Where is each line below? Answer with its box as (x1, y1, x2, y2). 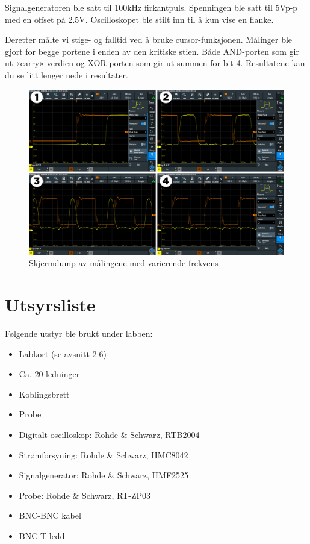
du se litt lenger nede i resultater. (5, 68, 128, 81)
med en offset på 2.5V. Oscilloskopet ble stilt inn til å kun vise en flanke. (5, 13, 274, 25)
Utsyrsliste (5, 292, 96, 317)
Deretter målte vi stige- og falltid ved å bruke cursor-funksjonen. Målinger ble (5, 33, 293, 46)
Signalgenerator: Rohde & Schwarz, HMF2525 (19, 469, 189, 481)
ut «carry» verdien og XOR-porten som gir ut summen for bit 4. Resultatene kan (5, 57, 305, 69)
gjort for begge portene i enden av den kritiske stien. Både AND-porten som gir (5, 45, 299, 57)
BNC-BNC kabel (19, 509, 81, 522)
